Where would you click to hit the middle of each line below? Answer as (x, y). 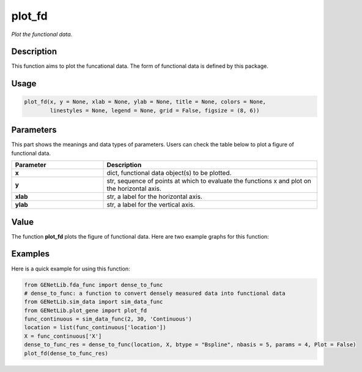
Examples (31, 254)
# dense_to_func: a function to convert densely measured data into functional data (155, 293)
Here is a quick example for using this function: (71, 269)
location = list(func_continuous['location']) (95, 328)
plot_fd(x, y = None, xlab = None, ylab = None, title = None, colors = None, (145, 102)
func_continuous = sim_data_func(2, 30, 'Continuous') (108, 319)
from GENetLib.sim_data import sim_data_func (94, 302)
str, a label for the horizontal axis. (155, 197)
